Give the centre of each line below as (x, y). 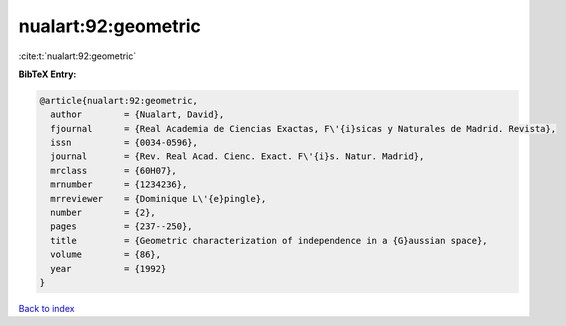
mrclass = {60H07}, (113, 170)
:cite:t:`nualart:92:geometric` (77, 56)
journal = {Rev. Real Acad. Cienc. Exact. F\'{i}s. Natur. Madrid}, (237, 156)
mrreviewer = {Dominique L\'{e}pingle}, (158, 198)
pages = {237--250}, (122, 226)
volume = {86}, (106, 254)
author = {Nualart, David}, (137, 114)
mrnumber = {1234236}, (119, 184)
